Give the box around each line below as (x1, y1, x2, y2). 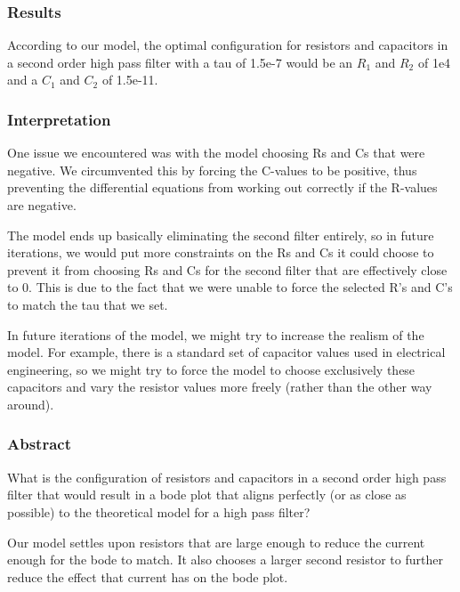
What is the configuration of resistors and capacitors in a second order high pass (7, 467, 447, 486)
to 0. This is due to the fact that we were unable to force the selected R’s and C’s (7, 278, 453, 296)
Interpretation (7, 108, 111, 130)
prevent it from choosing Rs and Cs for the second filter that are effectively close (7, 260, 448, 279)
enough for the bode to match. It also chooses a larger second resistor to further (7, 550, 443, 569)
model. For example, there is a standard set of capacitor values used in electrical (7, 343, 446, 361)
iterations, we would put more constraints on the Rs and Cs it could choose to (7, 243, 434, 262)
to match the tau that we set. (7, 295, 168, 313)
